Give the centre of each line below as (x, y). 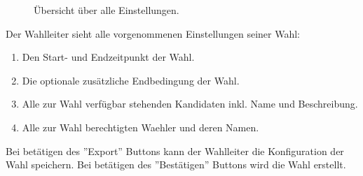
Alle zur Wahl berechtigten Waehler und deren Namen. (141, 127)
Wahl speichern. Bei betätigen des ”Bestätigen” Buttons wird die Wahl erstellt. (176, 164)
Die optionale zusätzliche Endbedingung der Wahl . (131, 80)
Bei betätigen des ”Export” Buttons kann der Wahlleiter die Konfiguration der (175, 151)
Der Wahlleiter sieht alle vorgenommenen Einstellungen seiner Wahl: (153, 33)
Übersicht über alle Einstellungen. (107, 10)
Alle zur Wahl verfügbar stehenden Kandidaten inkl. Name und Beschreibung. (190, 104)
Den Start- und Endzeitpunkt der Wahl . (108, 57)
